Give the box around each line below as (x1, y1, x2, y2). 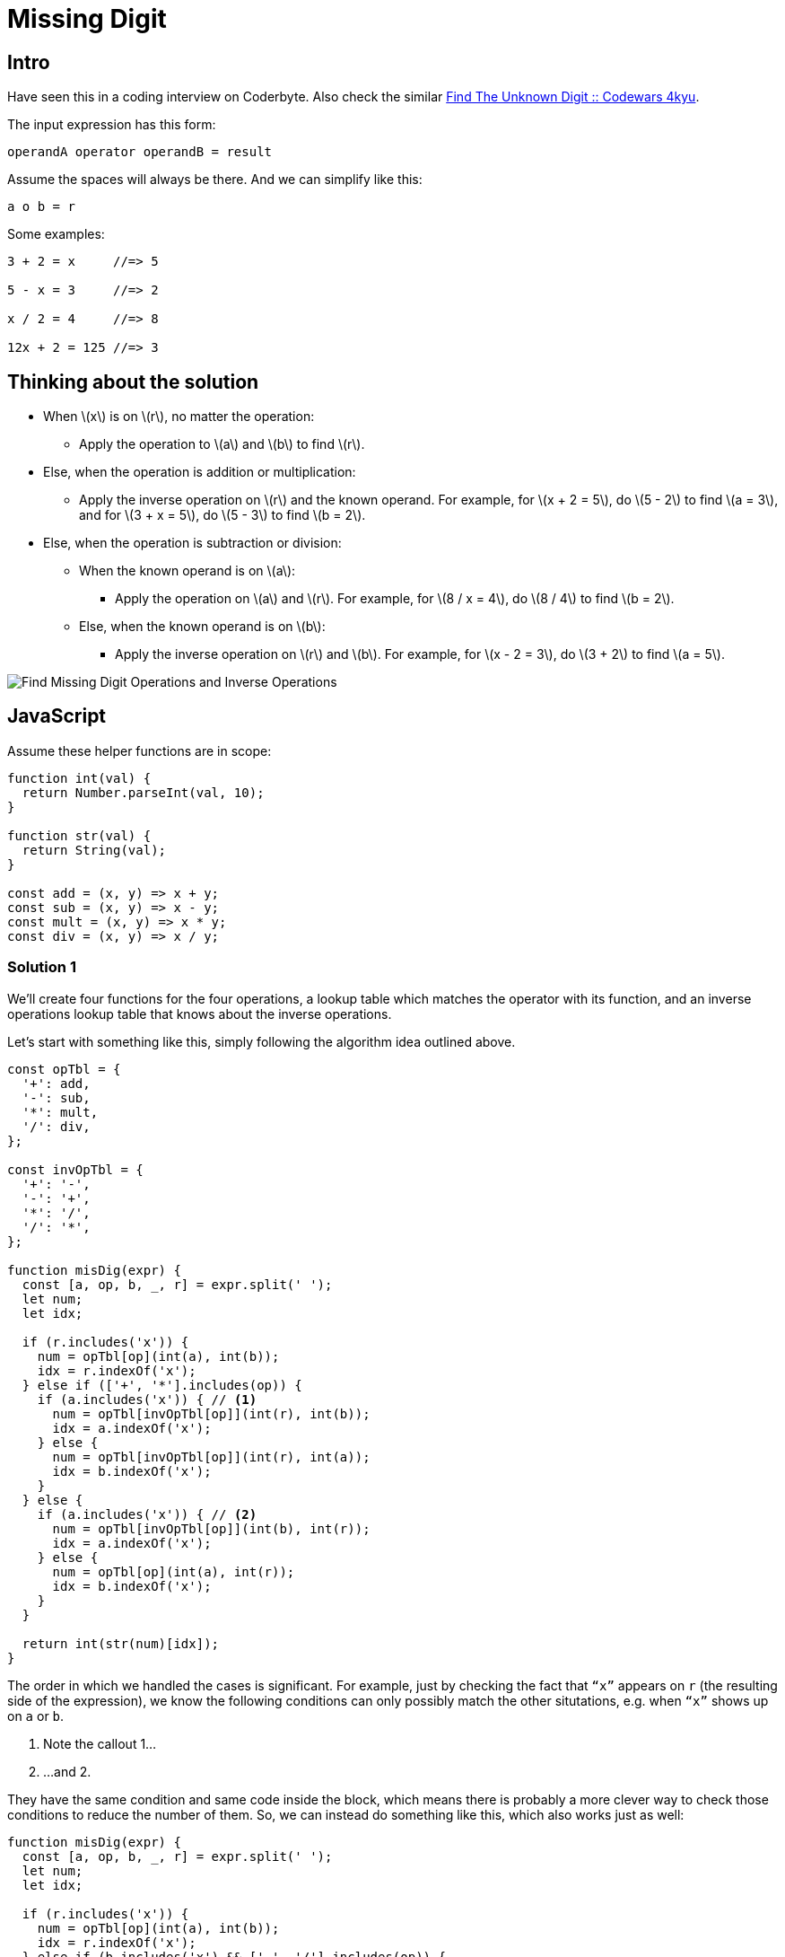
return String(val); (22, 842, 167, 857)
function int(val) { (7, 770, 152, 785)
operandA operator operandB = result (7, 145, 273, 160)
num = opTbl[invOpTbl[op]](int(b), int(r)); (52, 1521, 371, 1536)
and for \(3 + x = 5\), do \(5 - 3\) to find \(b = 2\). (79, 507, 366, 523)
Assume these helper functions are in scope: (7, 742, 272, 759)
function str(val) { (7, 828, 152, 843)
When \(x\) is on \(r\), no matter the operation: (43, 408, 315, 425)
